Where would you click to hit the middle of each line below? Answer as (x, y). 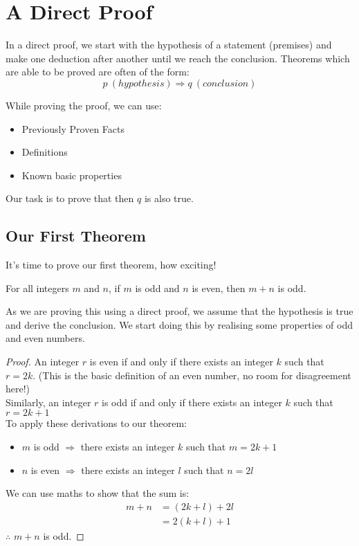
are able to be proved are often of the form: (98, 72)
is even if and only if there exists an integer (181, 362)
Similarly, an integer (48, 402)
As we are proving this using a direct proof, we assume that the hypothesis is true (179, 311)
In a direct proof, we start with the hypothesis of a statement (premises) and (169, 45)
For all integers (37, 288)
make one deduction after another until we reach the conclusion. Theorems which (178, 58)
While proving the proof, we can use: (84, 105)
